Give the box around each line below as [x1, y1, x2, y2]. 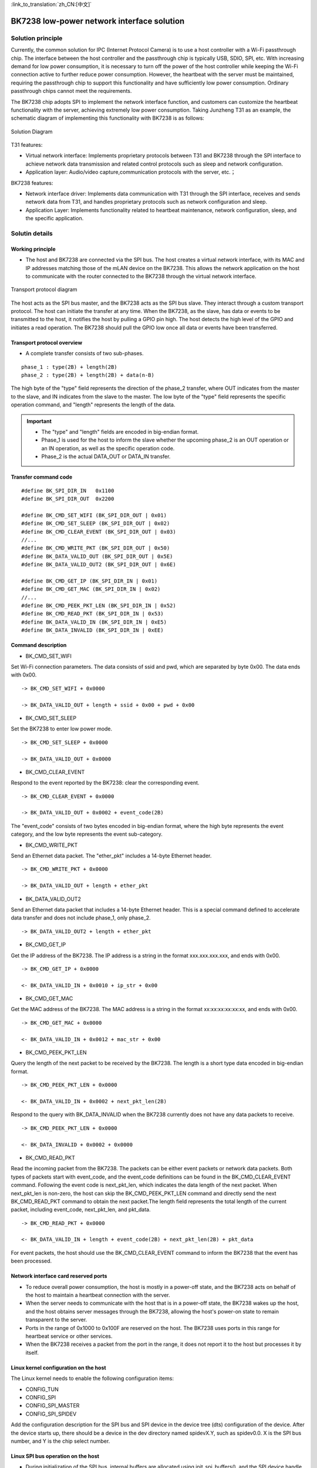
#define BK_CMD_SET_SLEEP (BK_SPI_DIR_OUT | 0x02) [21, 520, 170, 527]
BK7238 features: [11, 179, 53, 186]
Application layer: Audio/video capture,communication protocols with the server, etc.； [25, 169, 236, 176]
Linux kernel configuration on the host [11, 1364, 106, 1371]
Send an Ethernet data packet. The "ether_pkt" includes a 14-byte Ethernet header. [11, 852, 212, 860]
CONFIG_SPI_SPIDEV [25, 1410, 77, 1418]
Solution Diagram [11, 128, 53, 135]
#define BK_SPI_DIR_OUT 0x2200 [21, 495, 114, 502]
